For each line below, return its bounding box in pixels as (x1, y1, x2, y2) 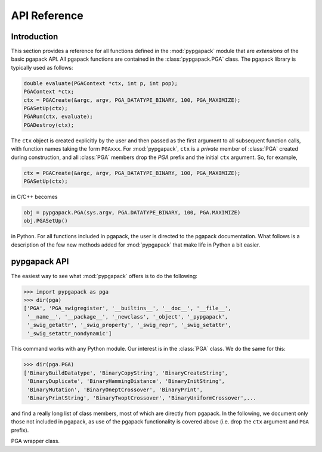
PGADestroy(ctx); (23, 121, 75, 128)
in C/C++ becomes (11, 193, 58, 200)
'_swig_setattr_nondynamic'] (27, 330, 112, 336)
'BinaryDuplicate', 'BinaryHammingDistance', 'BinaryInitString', (27, 378, 225, 385)
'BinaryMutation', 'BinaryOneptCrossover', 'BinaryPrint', (27, 386, 203, 393)
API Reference (11, 9, 83, 22)
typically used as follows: (11, 64, 73, 71)
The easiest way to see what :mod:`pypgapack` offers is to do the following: (11, 272, 198, 279)
